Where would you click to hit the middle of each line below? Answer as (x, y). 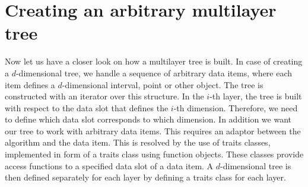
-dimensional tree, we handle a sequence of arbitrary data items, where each (154, 72)
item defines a (30, 84)
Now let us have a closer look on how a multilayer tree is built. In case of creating (154, 61)
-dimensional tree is (256, 165)
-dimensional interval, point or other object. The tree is (163, 84)
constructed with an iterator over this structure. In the (104, 96)
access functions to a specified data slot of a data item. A (109, 165)
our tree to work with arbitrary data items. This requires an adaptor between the (153, 130)
